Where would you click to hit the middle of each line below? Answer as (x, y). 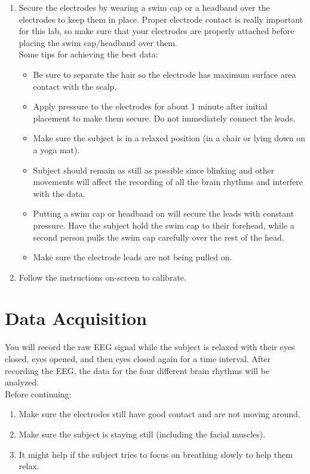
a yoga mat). (56, 149)
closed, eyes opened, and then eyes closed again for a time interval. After (138, 358)
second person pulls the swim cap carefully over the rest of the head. (159, 237)
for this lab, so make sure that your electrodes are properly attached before (156, 31)
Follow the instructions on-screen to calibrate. (102, 277)
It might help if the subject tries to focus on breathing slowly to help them (156, 454)
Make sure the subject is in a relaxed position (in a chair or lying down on (169, 138)
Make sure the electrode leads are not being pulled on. (133, 257)
